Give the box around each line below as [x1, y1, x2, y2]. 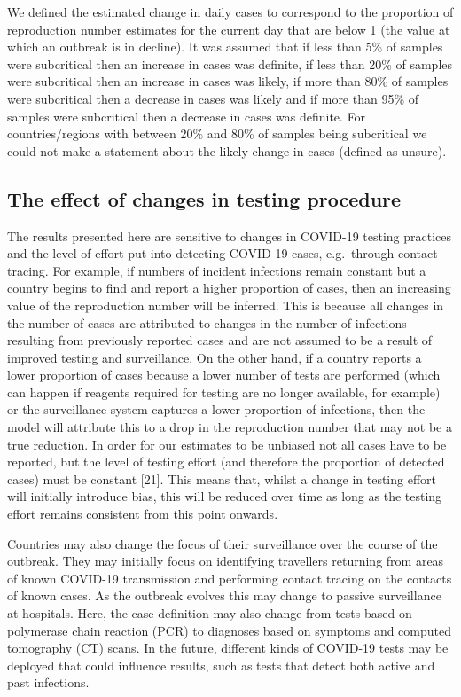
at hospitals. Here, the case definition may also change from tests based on [7, 604, 412, 623]
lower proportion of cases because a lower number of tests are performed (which [7, 365, 441, 384]
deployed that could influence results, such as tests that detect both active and [7, 655, 435, 674]
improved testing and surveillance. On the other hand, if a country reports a [7, 348, 422, 366]
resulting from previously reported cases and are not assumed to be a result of [7, 331, 433, 349]
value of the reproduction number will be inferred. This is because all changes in [7, 295, 444, 314]
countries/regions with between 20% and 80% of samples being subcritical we [7, 124, 427, 143]
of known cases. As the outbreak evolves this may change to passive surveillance [7, 586, 441, 605]
